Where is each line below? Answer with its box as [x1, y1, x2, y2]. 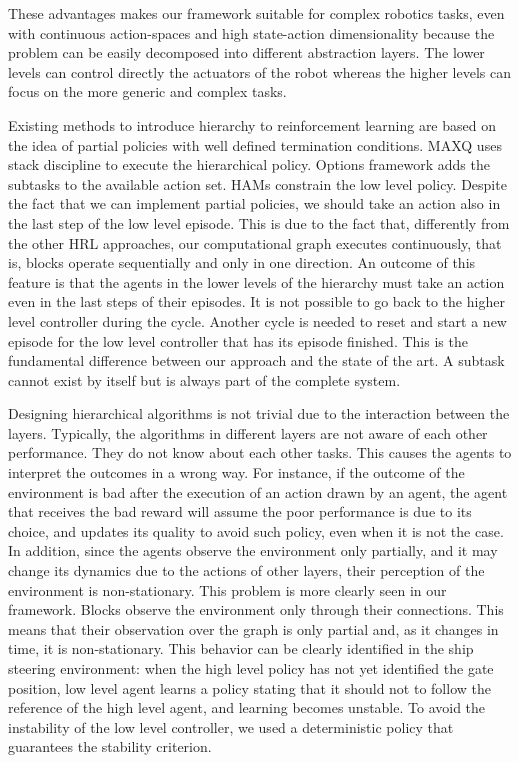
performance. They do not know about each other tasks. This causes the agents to [8, 442, 512, 463]
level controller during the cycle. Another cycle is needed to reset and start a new [8, 310, 507, 331]
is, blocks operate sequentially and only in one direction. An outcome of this [8, 252, 476, 273]
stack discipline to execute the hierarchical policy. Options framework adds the [8, 154, 490, 175]
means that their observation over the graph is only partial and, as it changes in [8, 618, 499, 639]
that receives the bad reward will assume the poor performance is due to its [8, 501, 472, 522]
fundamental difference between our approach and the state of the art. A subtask [8, 350, 505, 371]
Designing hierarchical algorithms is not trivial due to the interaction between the [8, 403, 510, 424]
